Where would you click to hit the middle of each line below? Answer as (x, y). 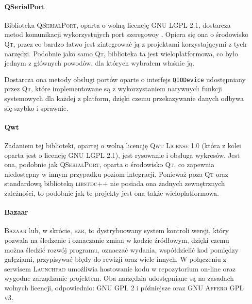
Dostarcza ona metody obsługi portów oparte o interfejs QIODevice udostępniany (125, 79)
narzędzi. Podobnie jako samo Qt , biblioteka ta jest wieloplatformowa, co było (121, 53)
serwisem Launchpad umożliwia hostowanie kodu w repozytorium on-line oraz (120, 268)
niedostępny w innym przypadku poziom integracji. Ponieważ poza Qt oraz (117, 174)
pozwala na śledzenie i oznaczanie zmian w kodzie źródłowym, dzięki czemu (117, 240)
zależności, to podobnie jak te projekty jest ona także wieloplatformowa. (112, 193)
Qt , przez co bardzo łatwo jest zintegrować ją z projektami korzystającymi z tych (126, 43)
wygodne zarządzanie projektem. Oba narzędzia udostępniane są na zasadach (119, 278)
